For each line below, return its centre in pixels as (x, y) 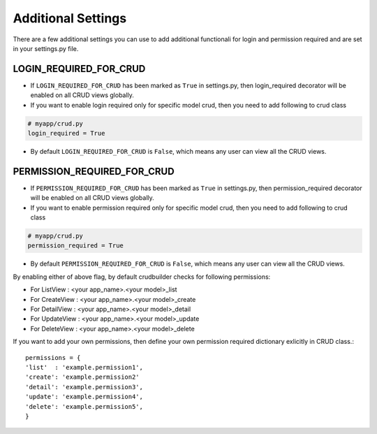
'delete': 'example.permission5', (84, 406)
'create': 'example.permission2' (82, 377)
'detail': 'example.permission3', (84, 387)
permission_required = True (75, 246)
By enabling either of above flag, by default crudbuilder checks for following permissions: (142, 277)
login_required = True (66, 133)
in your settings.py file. (46, 48)
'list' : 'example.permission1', (84, 367)
